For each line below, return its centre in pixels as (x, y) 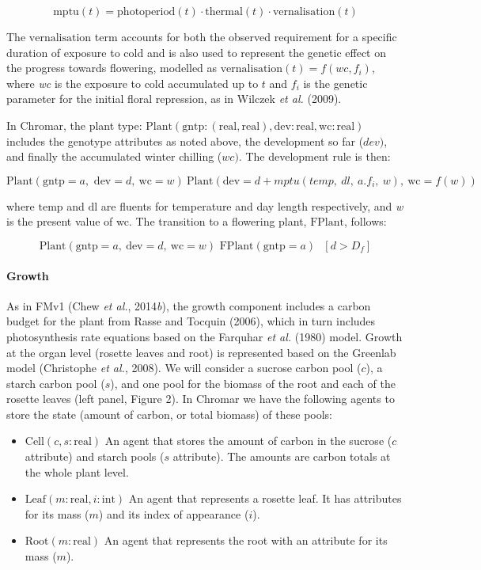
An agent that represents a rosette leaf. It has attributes (265, 498)
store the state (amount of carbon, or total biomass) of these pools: (170, 414)
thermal (224, 12)
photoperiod (146, 12)
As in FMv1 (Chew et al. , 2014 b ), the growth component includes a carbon (189, 305)
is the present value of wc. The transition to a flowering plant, (157, 221)
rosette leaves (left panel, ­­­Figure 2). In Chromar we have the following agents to (201, 399)
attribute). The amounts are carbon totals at (282, 456)
